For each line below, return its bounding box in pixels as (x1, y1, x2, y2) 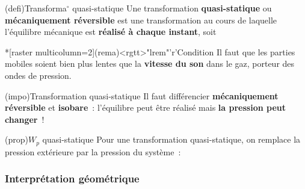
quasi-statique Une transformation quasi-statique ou (72, 2, 272, 14)
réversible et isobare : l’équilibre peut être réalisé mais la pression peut (5, 101, 286, 114)
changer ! (5, 113, 45, 125)
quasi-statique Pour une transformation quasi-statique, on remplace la (42, 133, 301, 146)
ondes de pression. (5, 69, 72, 81)
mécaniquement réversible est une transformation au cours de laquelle (5, 13, 277, 26)
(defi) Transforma (5, 2, 67, 14)
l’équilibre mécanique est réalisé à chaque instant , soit (5, 25, 217, 38)
